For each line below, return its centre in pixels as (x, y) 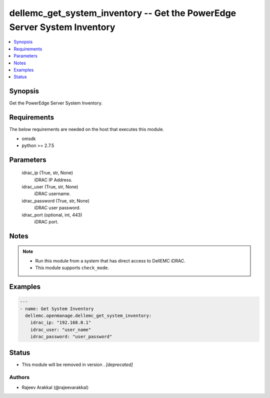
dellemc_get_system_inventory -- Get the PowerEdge (123, 13)
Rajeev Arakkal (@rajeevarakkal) (55, 387)
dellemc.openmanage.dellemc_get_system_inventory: (88, 316)
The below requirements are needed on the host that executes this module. (87, 129)
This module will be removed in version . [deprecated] (77, 364)
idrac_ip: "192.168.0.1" (61, 323)
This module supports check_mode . (72, 268)
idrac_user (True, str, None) (50, 187)
